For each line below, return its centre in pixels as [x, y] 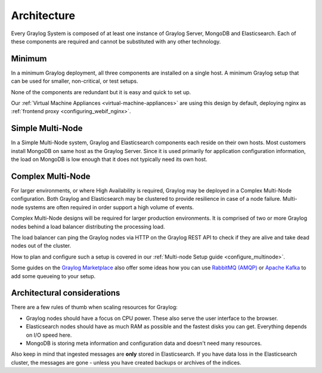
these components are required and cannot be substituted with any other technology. [116, 41]
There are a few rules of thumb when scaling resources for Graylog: [95, 307]
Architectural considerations [66, 293]
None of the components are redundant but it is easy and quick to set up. [101, 92]
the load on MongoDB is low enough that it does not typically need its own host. [109, 159]
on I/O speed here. [49, 335]
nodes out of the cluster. [41, 246]
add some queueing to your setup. [53, 276]
